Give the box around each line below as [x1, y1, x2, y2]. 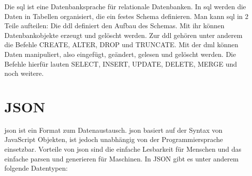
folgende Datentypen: [4, 163, 68, 173]
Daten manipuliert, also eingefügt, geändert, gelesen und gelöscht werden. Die [4, 49, 236, 59]
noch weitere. [4, 68, 44, 78]
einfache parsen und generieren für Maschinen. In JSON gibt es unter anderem [4, 153, 239, 163]
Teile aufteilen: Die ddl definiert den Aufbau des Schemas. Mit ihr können [4, 20, 225, 31]
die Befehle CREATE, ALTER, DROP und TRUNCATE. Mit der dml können [4, 39, 238, 50]
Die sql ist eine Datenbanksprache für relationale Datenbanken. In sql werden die [4, 1, 246, 11]
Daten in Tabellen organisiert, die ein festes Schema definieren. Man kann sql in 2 [4, 11, 249, 21]
